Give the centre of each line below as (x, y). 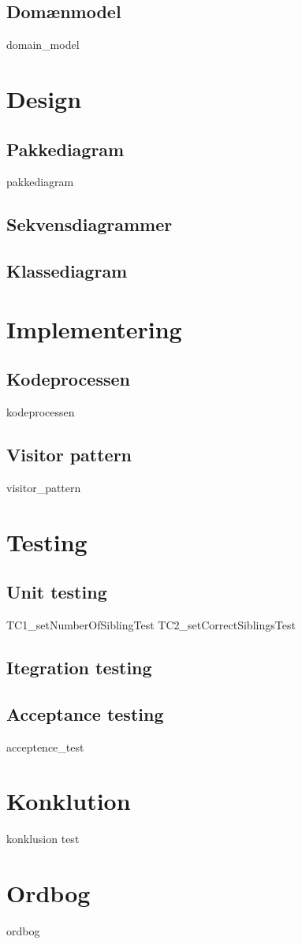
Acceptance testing (85, 713)
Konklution (69, 801)
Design (44, 98)
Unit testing (57, 592)
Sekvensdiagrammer (89, 224)
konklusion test (43, 839)
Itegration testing (79, 668)
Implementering (94, 328)
